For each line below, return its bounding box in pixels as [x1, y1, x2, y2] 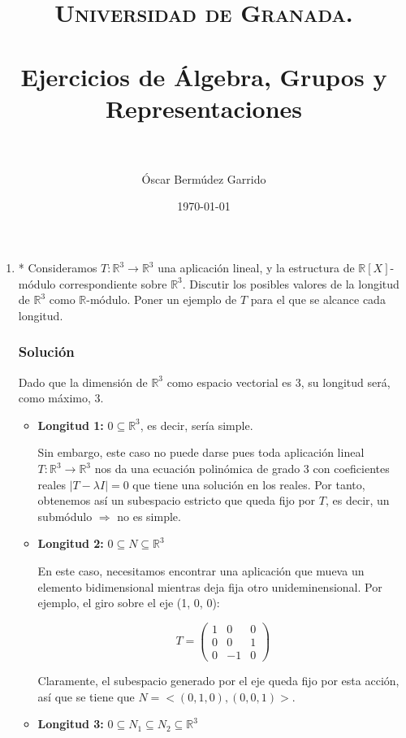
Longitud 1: [37, 416, 104, 433]
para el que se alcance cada [250, 291, 386, 308]
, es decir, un [325, 492, 390, 509]
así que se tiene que [37, 688, 135, 705]
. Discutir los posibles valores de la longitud [182, 275, 400, 292]
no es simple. [117, 507, 181, 524]
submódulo [37, 507, 93, 524]
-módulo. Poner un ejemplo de [86, 291, 237, 308]
